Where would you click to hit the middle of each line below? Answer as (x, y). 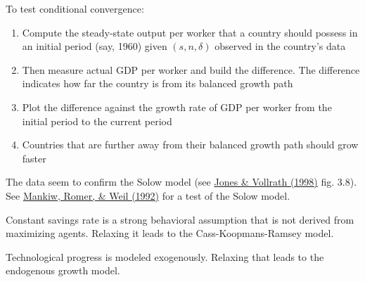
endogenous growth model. (63, 270)
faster (34, 158)
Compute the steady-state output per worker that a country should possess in (190, 32)
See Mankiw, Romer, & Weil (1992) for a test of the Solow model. (148, 195)
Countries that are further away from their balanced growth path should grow (190, 145)
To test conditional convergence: (75, 8)
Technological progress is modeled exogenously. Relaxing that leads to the (165, 256)
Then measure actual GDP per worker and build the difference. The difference (191, 69)
